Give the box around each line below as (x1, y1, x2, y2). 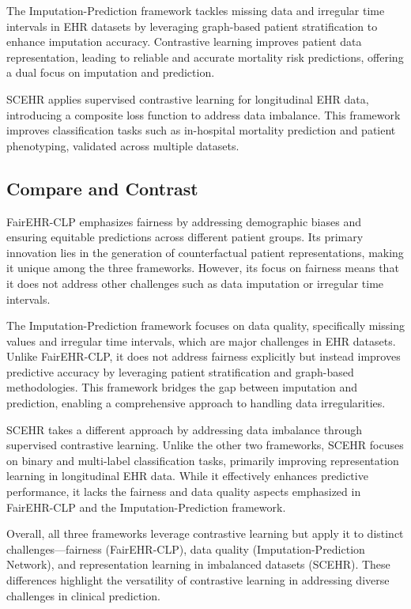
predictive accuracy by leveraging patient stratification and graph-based (6, 363, 354, 380)
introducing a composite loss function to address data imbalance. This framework (6, 106, 401, 123)
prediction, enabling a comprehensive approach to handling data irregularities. (6, 395, 386, 411)
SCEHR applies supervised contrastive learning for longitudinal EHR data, (6, 90, 369, 107)
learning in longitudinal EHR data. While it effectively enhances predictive (6, 467, 368, 484)
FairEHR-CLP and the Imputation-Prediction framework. (6, 498, 286, 515)
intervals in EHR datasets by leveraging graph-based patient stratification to (6, 17, 378, 34)
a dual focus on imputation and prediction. (6, 64, 215, 81)
